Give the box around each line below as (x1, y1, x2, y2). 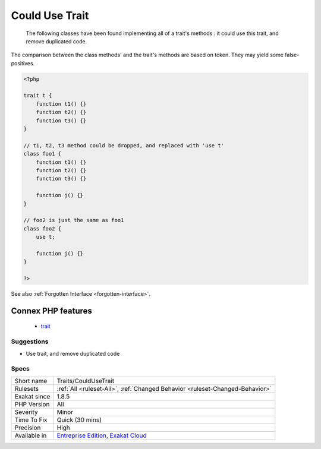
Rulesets (14, 384, 39, 393)
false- (284, 51, 300, 59)
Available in (14, 431, 47, 439)
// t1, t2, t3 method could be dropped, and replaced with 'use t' (23, 142, 225, 148)
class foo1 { (23, 150, 62, 157)
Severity (14, 407, 38, 416)
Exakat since (14, 392, 51, 400)
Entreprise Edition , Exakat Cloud (56, 431, 147, 439)
